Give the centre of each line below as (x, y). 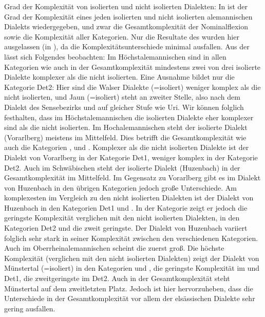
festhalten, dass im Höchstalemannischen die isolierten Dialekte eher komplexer (129, 117)
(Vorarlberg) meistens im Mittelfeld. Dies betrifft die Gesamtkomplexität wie (125, 137)
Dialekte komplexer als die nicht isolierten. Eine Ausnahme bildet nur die (119, 77)
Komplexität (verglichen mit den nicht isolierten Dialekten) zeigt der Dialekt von (132, 258)
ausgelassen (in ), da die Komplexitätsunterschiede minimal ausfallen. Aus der (127, 46)
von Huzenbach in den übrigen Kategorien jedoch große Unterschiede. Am (120, 187)
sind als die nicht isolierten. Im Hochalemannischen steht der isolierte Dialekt (126, 127)
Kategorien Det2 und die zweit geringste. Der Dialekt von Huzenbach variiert (126, 228)
